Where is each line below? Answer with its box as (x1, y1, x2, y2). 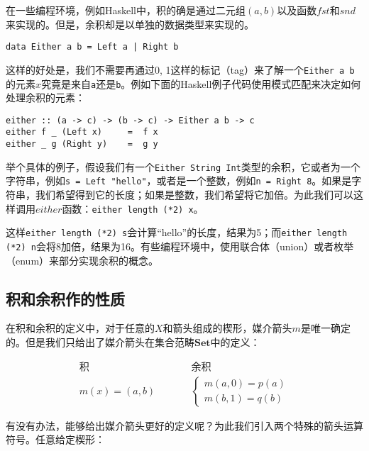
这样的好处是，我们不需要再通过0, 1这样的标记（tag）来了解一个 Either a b (6, 62, 355, 77)
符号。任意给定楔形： (6, 432, 105, 447)
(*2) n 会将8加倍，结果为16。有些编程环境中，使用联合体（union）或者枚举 (6, 238, 354, 253)
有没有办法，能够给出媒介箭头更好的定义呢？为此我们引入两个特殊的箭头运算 (6, 418, 363, 433)
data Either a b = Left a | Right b (6, 42, 179, 52)
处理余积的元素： (6, 90, 85, 105)
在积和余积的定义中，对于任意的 (6, 321, 155, 335)
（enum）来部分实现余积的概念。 (6, 252, 159, 267)
